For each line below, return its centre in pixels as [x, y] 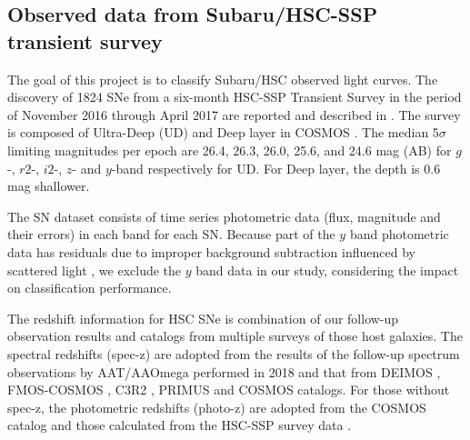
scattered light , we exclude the [95, 270]
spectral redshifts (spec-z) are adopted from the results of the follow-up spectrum [234, 353]
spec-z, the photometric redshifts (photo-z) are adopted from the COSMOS [217, 407]
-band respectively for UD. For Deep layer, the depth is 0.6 [276, 168]
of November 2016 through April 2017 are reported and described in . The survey [234, 114]
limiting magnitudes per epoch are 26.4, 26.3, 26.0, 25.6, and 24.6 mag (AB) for [230, 150]
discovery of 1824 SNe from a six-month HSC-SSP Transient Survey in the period [235, 97]
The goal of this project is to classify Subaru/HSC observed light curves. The [223, 79]
